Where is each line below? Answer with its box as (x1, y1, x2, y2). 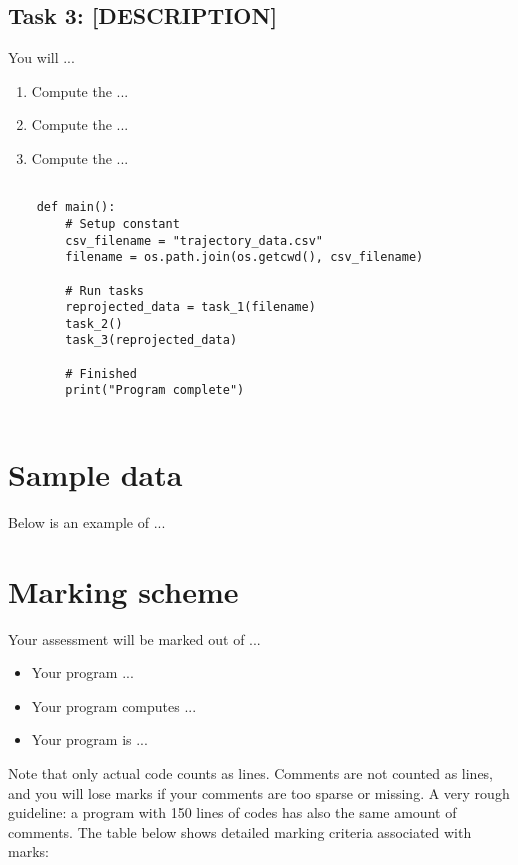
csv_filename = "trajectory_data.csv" (65, 233, 323, 248)
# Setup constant (65, 216, 180, 231)
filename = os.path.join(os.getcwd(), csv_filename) (65, 250, 424, 265)
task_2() (65, 316, 123, 331)
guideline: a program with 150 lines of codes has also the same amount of (8, 802, 457, 823)
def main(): (36, 200, 116, 215)
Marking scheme (8, 570, 239, 611)
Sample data (8, 453, 183, 494)
